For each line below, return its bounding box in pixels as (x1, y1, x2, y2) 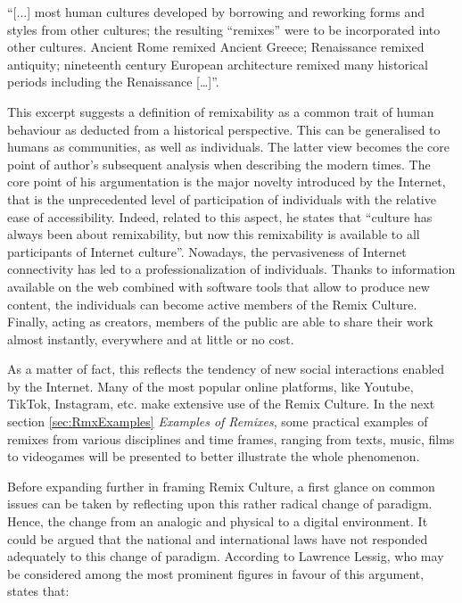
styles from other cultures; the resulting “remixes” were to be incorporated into (7, 20, 441, 38)
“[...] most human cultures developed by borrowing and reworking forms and (7, 3, 425, 21)
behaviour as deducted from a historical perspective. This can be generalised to (7, 120, 441, 138)
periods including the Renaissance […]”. (7, 72, 219, 91)
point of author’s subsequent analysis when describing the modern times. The (7, 154, 431, 173)
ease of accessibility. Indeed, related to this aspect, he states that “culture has (7, 207, 433, 226)
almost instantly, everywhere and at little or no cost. (7, 329, 294, 348)
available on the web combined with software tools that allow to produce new (7, 277, 430, 295)
